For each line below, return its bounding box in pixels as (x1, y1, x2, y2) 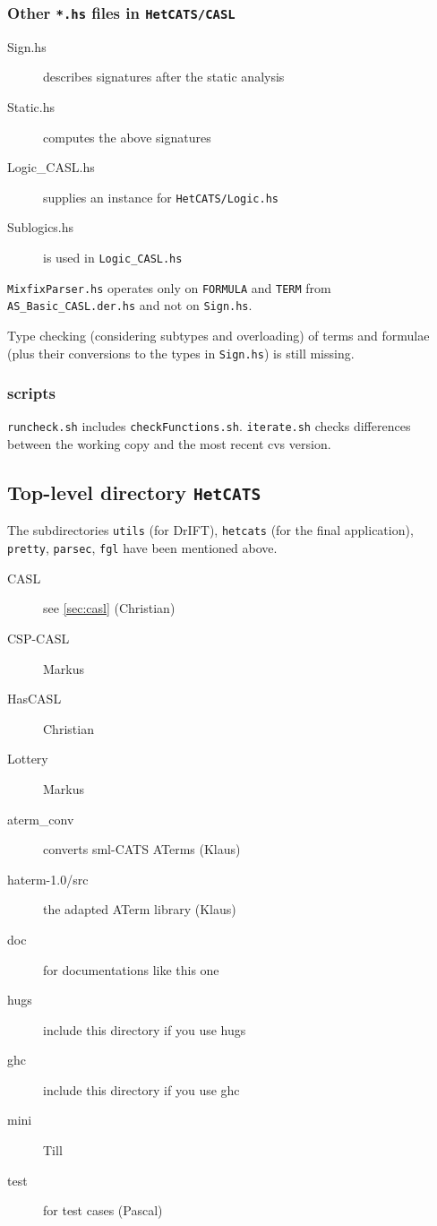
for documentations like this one (43, 960, 219, 979)
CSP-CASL (7, 628, 70, 647)
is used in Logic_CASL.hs (43, 248, 183, 266)
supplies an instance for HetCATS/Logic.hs (43, 187, 278, 206)
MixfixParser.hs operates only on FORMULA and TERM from (7, 278, 331, 297)
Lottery (7, 749, 48, 768)
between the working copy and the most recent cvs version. (7, 435, 331, 453)
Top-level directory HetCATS (7, 479, 261, 506)
